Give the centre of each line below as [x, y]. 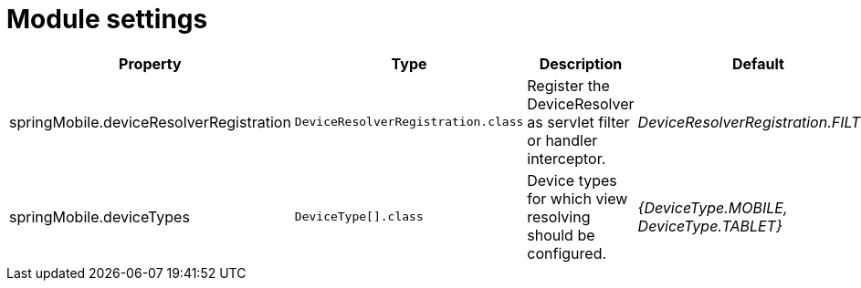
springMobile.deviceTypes [100, 216]
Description [581, 63]
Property [150, 63]
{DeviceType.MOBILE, [713, 207]
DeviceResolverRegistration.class [409, 122]
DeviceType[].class [359, 217]
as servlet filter [578, 122]
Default [758, 63]
